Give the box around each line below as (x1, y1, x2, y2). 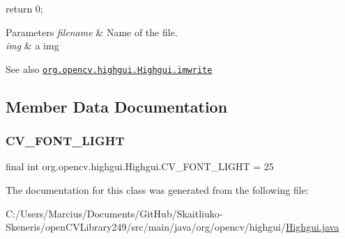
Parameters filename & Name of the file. (6, 24, 178, 39)
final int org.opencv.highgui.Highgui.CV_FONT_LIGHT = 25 (6, 159, 274, 174)
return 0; (6, 1, 43, 15)
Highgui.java (285, 220, 339, 234)
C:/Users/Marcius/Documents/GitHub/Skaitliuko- (6, 206, 223, 220)
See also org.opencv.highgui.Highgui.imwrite (6, 61, 213, 76)
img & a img (6, 38, 59, 53)
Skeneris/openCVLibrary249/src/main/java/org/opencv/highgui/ (6, 220, 286, 234)
